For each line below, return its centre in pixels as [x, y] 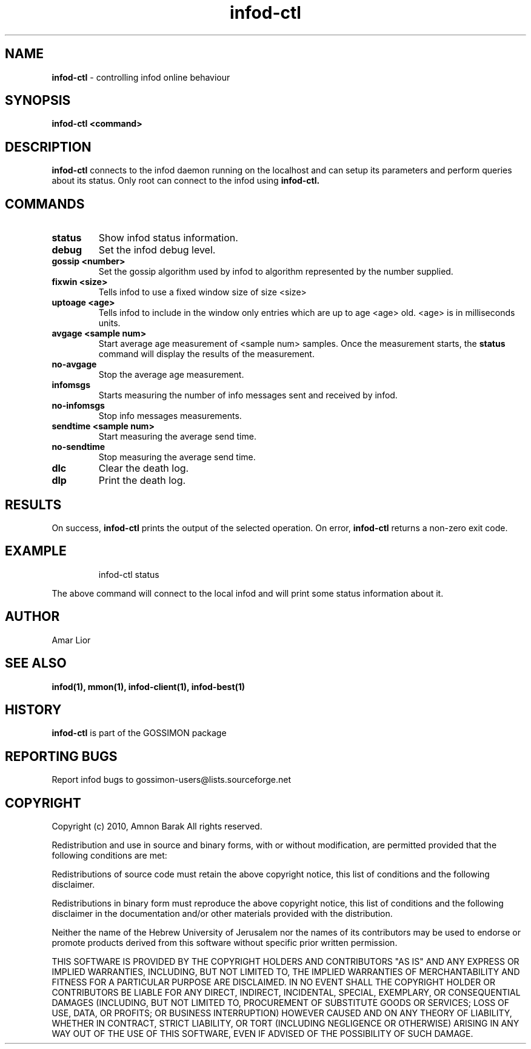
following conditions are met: [109, 856]
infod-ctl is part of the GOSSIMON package [139, 733]
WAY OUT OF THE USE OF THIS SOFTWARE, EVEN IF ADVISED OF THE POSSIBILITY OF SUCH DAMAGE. [262, 1034]
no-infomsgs [78, 406]
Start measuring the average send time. [177, 437]
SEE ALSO [36, 663]
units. [109, 323]
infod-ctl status [129, 574]
